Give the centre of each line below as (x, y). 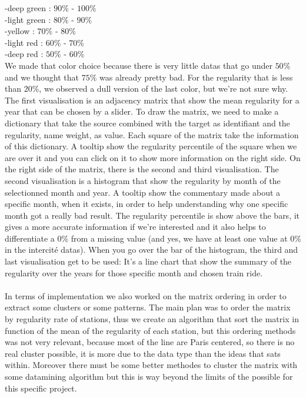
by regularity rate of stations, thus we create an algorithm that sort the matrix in (152, 319)
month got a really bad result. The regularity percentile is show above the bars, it (152, 215)
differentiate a (30, 238)
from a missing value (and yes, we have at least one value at (179, 238)
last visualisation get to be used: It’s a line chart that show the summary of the (148, 261)
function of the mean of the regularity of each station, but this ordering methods (150, 330)
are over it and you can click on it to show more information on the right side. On (153, 157)
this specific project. (41, 388)
